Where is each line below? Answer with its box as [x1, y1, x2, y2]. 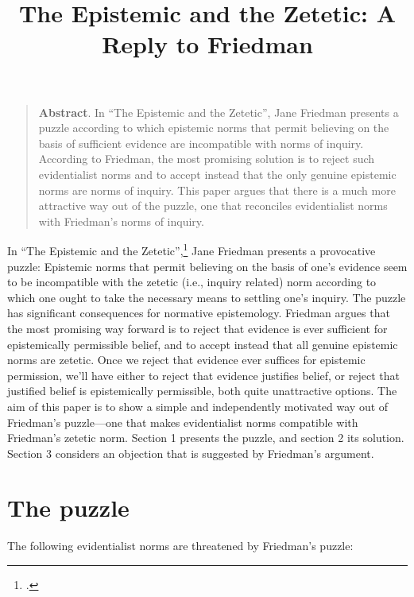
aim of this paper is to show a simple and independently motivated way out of [7, 397, 389, 414]
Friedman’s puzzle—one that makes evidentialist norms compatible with [7, 413, 358, 430]
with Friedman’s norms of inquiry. [38, 212, 204, 229]
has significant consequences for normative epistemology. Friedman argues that [7, 304, 390, 321]
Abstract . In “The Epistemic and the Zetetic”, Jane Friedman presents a [38, 103, 399, 120]
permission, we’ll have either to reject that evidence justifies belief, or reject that [7, 366, 400, 383]
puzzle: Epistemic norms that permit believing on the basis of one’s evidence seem [7, 258, 408, 274]
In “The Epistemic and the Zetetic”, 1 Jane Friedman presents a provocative [7, 240, 376, 258]
